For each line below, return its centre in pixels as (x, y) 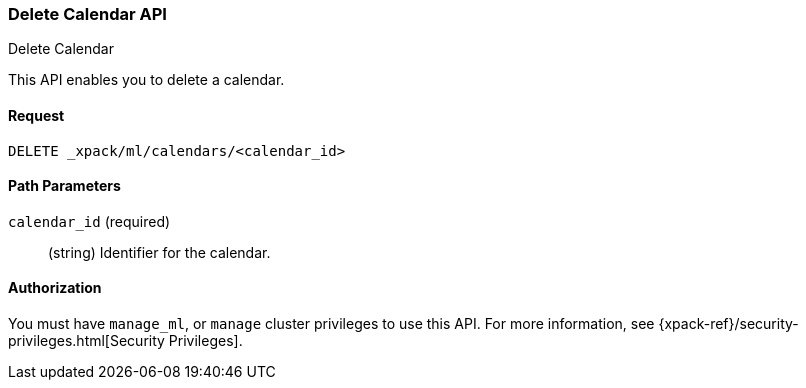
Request (36, 115)
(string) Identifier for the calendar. (159, 252)
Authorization (55, 288)
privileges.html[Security (86, 341)
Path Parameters (64, 186)
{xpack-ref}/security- (728, 324)
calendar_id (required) (89, 221)
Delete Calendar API (87, 14)
